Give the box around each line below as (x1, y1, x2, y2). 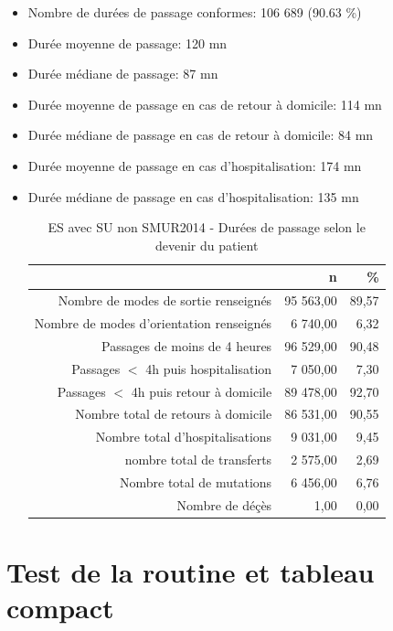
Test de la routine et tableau (6, 553, 375, 591)
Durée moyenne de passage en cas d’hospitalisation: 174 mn (27, 155, 362, 175)
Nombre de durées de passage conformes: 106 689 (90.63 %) (27, 3, 362, 21)
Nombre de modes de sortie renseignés (58, 291, 272, 310)
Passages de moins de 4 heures (101, 336, 272, 355)
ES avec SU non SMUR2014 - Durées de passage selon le (48, 218, 366, 237)
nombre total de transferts (124, 450, 272, 469)
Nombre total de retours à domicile (75, 404, 272, 423)
